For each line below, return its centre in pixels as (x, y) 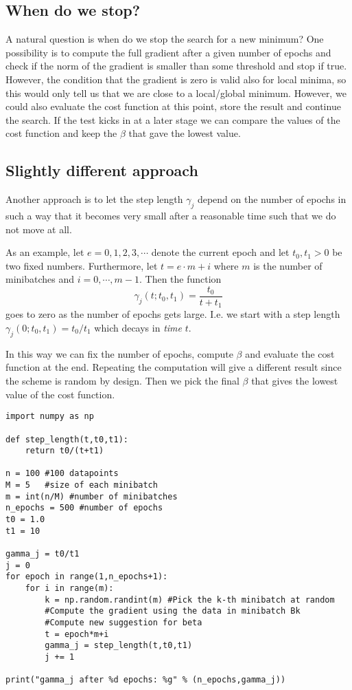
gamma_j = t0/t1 (43, 554)
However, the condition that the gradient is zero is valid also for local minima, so (176, 79)
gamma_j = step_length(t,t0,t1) (119, 646)
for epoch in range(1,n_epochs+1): (87, 577)
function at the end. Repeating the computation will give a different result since (174, 367)
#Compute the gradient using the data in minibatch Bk (173, 611)
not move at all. (39, 229)
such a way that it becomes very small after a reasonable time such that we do (171, 215)
